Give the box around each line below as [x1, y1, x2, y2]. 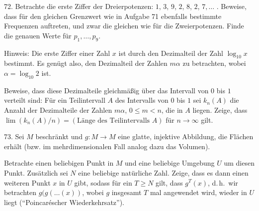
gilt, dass [156, 177, 183, 188]
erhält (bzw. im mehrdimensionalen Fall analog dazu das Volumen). [4, 141, 210, 151]
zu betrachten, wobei [182, 58, 246, 68]
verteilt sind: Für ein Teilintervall [4, 95, 105, 105]
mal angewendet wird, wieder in [150, 187, 247, 198]
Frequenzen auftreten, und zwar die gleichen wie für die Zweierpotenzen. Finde [4, 20, 244, 31]
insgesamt [111, 187, 142, 198]
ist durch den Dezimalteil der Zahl [118, 47, 223, 58]
